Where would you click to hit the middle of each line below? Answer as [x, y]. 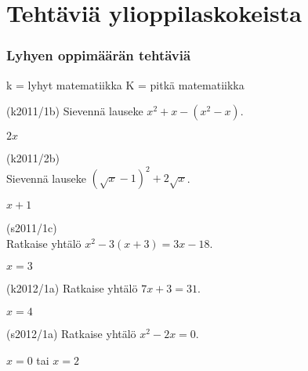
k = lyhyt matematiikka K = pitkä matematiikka [125, 84]
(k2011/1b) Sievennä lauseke [75, 111]
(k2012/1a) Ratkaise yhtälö [72, 288]
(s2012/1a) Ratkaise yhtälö [71, 334]
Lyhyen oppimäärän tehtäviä [99, 55]
